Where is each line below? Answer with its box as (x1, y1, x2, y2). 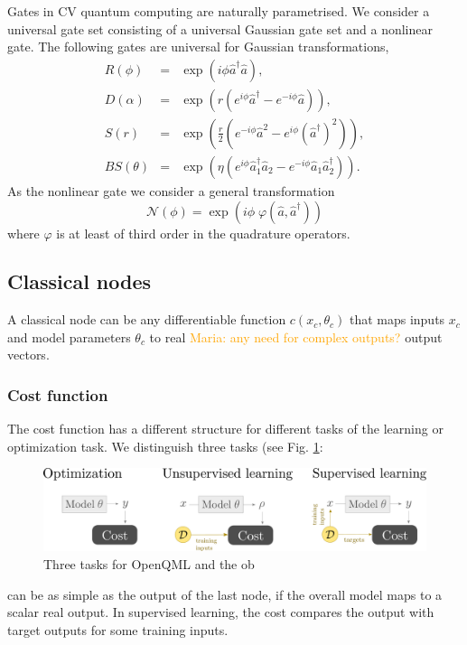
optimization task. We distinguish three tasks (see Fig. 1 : (7, 436, 323, 455)
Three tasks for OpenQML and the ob (43, 555, 255, 573)
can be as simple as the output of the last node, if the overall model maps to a (7, 584, 443, 603)
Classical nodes (7, 267, 152, 295)
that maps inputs (349, 310, 445, 329)
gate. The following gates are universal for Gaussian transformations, (7, 37, 389, 56)
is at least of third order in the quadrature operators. (56, 223, 350, 242)
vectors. (7, 345, 50, 364)
